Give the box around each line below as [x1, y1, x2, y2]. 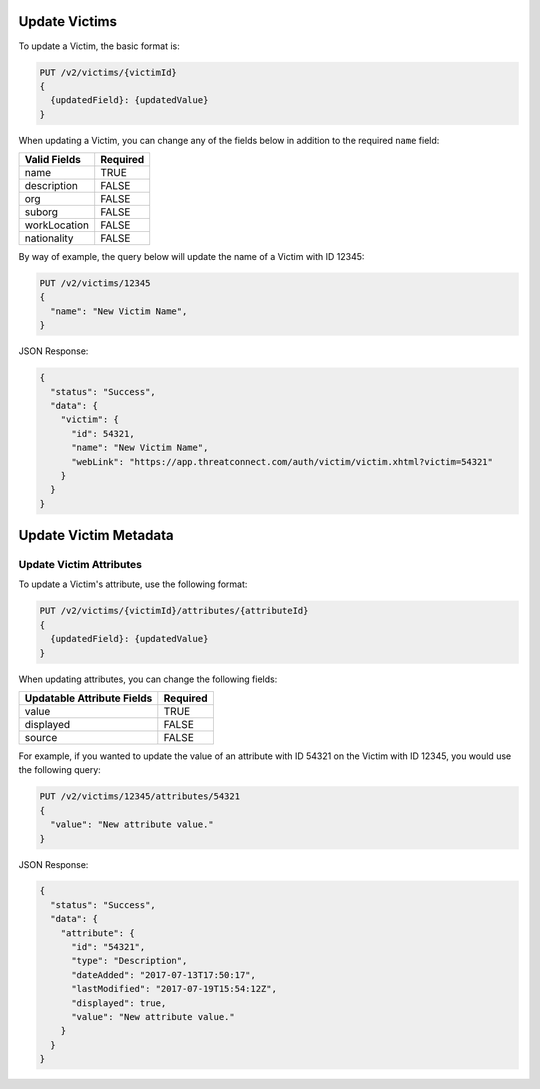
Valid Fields [24, 153, 82, 167]
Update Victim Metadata [18, 527, 174, 544]
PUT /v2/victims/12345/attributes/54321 [39, 791, 240, 802]
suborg [24, 205, 59, 219]
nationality [24, 231, 74, 245]
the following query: [18, 764, 102, 776]
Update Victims [18, 13, 118, 30]
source [24, 730, 58, 744]
